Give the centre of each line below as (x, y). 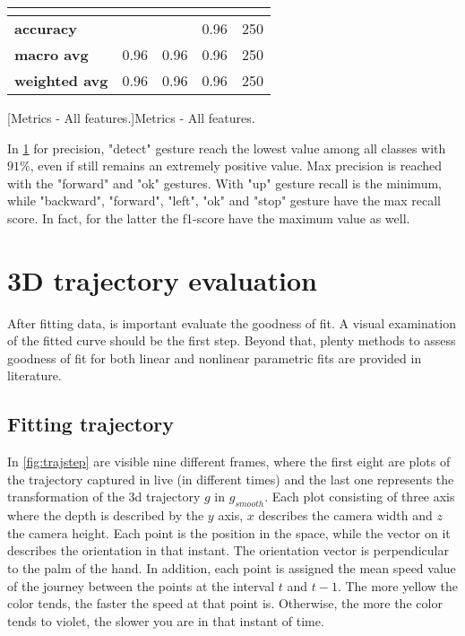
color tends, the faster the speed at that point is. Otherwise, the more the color (225, 603)
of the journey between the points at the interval (141, 585)
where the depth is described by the (106, 515)
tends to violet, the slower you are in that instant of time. (166, 620)
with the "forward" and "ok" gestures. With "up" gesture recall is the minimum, (224, 183)
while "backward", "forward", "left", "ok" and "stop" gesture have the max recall (224, 200)
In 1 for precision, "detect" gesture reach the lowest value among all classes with (227, 148)
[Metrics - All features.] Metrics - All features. (131, 118)
